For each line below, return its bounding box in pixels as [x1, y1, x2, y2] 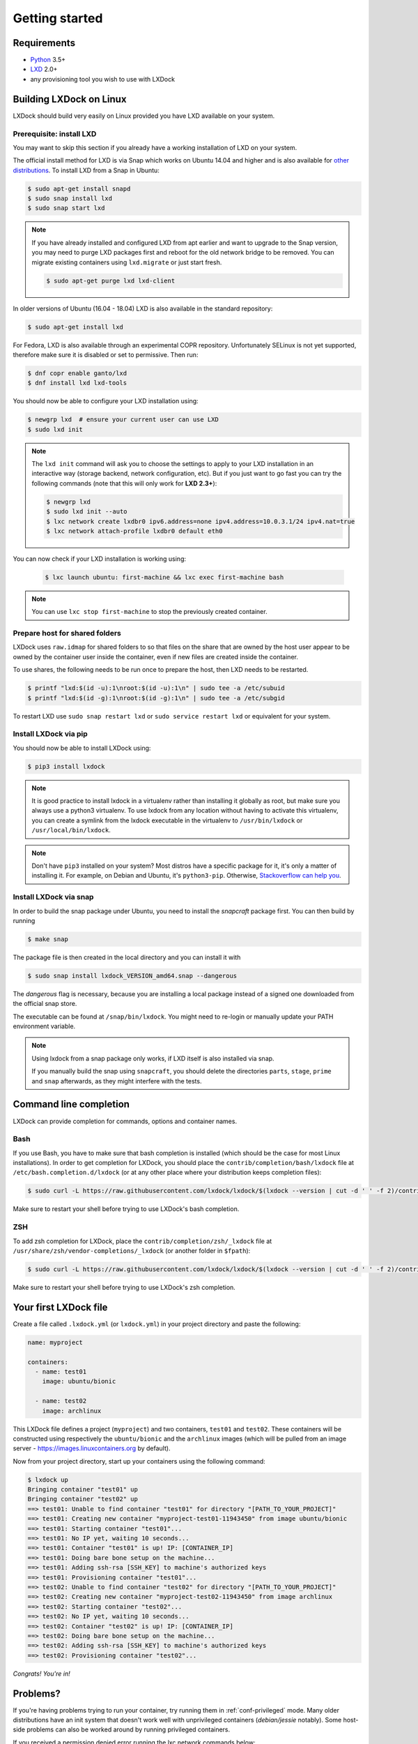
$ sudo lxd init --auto [46, 508, 128, 516]
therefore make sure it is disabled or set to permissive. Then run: [13, 350, 199, 359]
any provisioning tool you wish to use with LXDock [30, 75, 176, 83]
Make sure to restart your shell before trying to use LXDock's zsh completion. [13, 1283, 236, 1291]
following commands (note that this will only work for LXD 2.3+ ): [31, 479, 217, 488]
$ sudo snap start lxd [27, 204, 105, 212]
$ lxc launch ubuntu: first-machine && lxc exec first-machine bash [45, 573, 284, 581]
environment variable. [13, 1022, 76, 1030]
